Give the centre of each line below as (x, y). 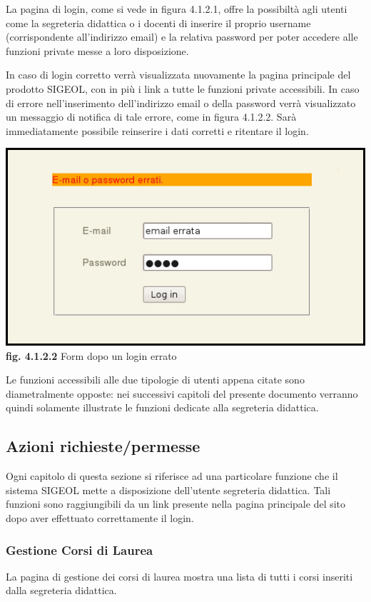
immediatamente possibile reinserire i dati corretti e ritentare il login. (157, 130)
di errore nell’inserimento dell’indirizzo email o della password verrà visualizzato (181, 102)
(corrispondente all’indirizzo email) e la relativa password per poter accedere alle (182, 37)
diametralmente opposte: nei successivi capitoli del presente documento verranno (182, 393)
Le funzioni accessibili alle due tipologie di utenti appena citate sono (155, 380)
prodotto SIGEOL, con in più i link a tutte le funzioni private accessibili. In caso (183, 88)
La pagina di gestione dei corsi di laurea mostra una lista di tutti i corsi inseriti (179, 576)
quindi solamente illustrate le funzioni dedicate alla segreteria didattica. (162, 407)
